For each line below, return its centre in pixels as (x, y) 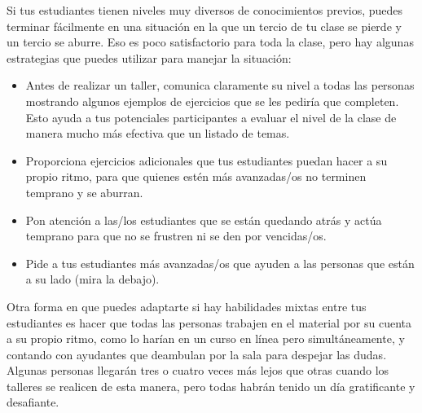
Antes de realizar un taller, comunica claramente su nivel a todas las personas (220, 85)
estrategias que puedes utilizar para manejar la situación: (149, 57)
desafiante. (33, 402)
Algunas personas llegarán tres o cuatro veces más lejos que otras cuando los (198, 370)
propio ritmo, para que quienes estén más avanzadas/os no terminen (196, 176)
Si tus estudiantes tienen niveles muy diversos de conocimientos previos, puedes (205, 10)
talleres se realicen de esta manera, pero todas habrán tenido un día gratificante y (211, 386)
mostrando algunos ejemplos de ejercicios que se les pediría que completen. (212, 101)
